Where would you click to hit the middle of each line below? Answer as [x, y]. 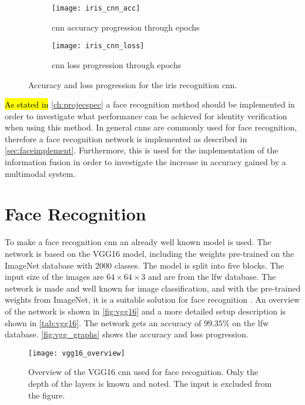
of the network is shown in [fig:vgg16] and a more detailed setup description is [145, 311]
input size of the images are [54, 277]
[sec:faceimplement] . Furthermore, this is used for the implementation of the [142, 150]
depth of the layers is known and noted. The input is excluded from [150, 383]
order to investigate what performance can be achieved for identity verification [146, 116]
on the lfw [251, 322]
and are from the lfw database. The [212, 277]
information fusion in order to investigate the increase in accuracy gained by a [145, 162]
